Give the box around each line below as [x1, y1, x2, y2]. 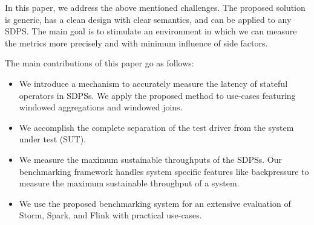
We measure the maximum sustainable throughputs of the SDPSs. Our [19, 153, 282, 165]
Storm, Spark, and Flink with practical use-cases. [19, 209, 202, 221]
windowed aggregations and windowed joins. [19, 101, 183, 113]
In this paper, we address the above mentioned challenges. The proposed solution [5, 1, 306, 13]
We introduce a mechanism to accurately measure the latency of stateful [19, 77, 288, 89]
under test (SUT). [19, 133, 86, 145]
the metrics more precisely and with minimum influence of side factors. [5, 36, 268, 49]
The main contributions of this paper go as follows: [5, 57, 194, 69]
